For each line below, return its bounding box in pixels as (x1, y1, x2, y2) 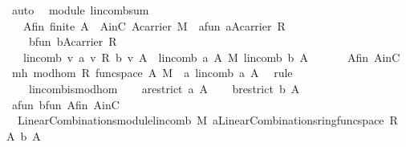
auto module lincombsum (11, 2, 149, 18)
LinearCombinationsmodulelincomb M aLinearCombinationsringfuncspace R (17, 112, 398, 129)
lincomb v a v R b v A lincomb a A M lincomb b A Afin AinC (22, 48, 400, 65)
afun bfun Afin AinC (11, 96, 120, 112)
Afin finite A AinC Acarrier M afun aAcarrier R (22, 17, 286, 34)
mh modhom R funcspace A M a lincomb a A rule (11, 64, 293, 81)
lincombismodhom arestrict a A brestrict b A (28, 80, 300, 96)
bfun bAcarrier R (28, 33, 117, 50)
